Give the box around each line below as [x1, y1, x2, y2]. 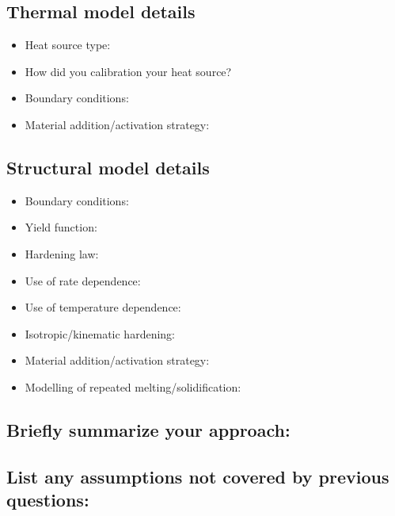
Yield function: [25, 219, 97, 235]
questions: [6, 487, 89, 512]
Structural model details [6, 155, 210, 179]
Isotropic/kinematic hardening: [25, 325, 175, 342]
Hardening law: [25, 245, 99, 262]
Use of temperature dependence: [25, 299, 181, 315]
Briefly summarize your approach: [6, 417, 291, 441]
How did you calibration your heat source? [25, 63, 232, 79]
